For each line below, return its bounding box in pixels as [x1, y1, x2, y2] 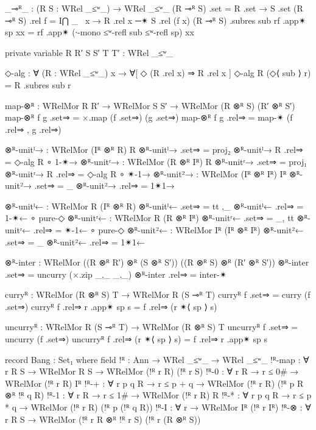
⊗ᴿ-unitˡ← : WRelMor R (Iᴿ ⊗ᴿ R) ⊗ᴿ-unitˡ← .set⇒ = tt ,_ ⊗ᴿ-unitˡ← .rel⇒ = [5, 199, 304, 212]
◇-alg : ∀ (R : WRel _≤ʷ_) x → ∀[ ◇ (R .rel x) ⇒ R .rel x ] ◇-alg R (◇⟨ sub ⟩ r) [5, 66, 311, 79]
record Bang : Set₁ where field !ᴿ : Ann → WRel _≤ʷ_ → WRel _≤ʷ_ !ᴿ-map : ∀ [5, 353, 309, 365]
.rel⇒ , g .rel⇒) [5, 122, 61, 135]
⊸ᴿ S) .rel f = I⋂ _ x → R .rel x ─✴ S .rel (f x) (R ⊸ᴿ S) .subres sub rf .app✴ [5, 13, 306, 26]
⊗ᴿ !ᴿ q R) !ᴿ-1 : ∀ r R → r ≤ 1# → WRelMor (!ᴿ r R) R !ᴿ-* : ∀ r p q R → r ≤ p [5, 389, 312, 401]
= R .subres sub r [5, 78, 71, 91]
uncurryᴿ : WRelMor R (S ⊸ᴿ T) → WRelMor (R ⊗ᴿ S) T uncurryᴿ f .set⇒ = [5, 320, 298, 333]
